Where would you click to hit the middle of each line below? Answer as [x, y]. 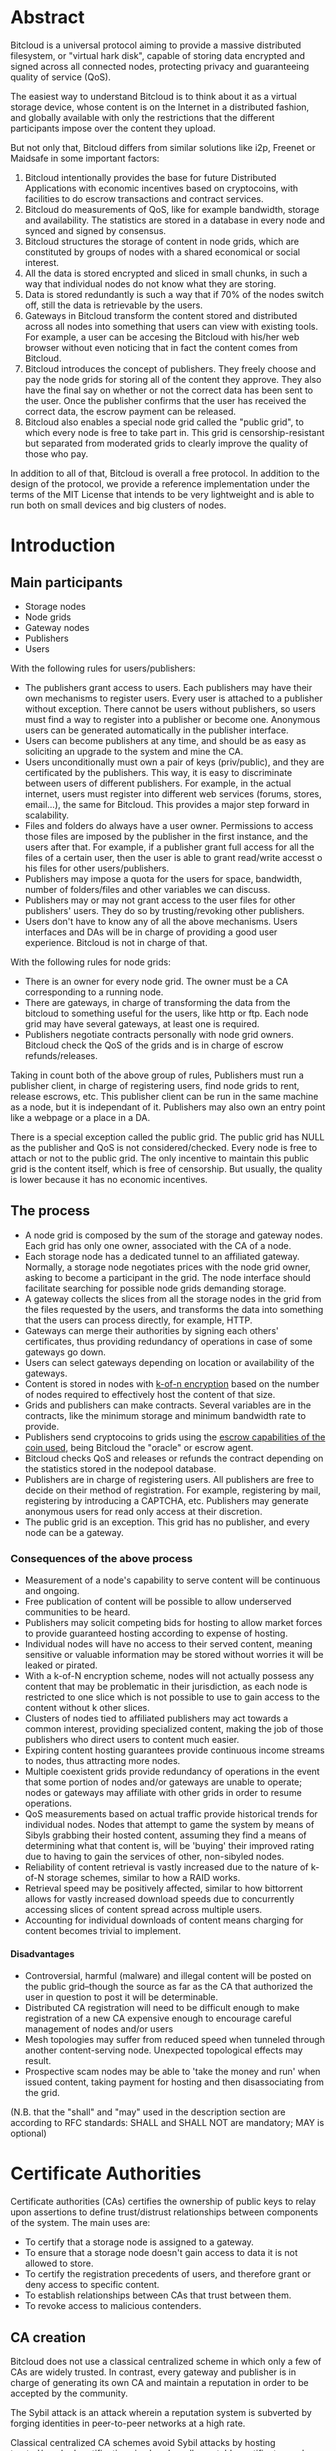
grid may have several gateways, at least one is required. [142, 1023]
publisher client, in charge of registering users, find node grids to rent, [155, 1085]
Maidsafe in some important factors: [85, 158]
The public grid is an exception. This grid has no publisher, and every [167, 1522]
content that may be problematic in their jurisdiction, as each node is [166, 1687]
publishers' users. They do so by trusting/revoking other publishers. [164, 910]
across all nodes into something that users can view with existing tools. [171, 326]
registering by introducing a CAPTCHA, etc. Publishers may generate [166, 1500]
